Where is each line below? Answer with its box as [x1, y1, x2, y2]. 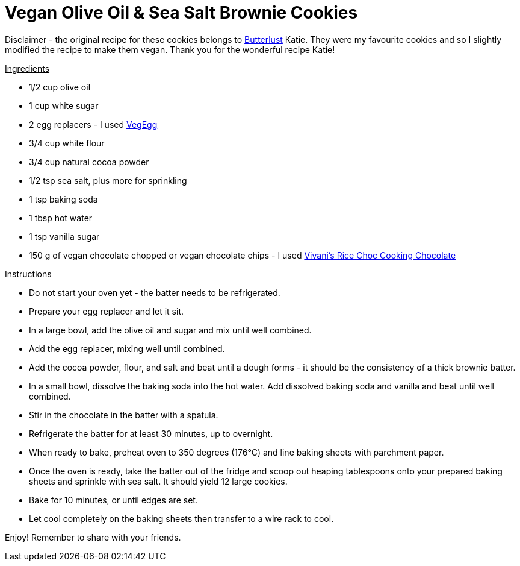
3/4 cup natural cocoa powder [29, 156, 149, 167]
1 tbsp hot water [29, 212, 93, 223]
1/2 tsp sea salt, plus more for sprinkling [29, 175, 187, 186]
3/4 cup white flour [29, 137, 105, 148]
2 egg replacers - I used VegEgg [29, 119, 158, 130]
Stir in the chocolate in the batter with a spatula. [29, 409, 218, 420]
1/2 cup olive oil [29, 81, 91, 92]
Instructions [5, 268, 52, 279]
